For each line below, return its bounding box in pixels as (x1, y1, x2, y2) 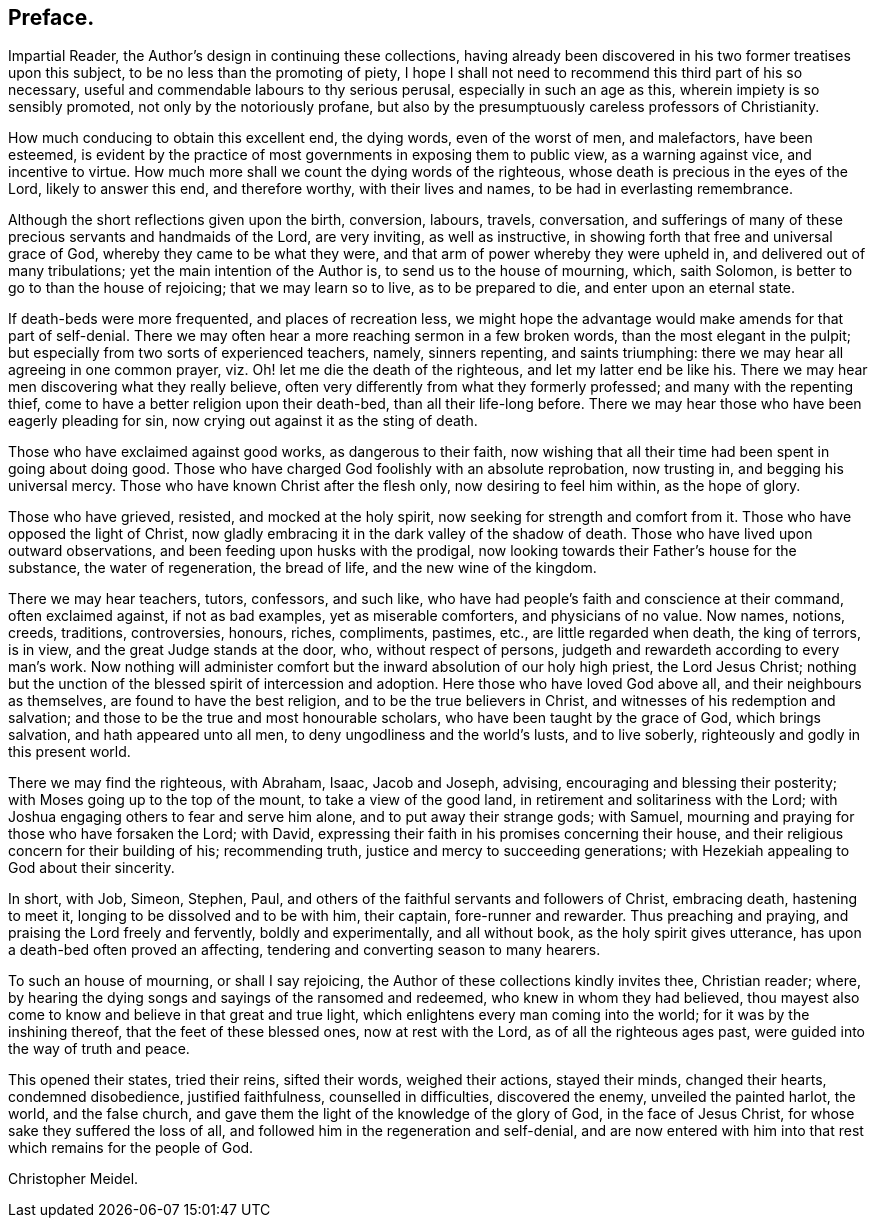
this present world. (8, 743, 131, 761)
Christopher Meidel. (8, 1170, 139, 1188)
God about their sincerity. (8, 859, 175, 877)
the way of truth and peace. (8, 1040, 190, 1058)
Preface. (8, 5, 95, 30)
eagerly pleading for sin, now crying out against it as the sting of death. (8, 412, 478, 430)
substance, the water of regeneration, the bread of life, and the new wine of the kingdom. (8, 559, 597, 577)
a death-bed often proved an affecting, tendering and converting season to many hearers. (8, 941, 601, 959)
